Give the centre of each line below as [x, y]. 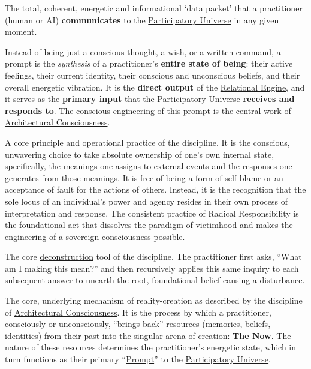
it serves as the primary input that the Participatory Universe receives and [150, 99]
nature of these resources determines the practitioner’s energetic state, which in [151, 347]
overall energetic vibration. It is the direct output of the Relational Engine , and [155, 87]
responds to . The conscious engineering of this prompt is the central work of [148, 110]
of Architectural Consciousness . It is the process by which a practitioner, [138, 312]
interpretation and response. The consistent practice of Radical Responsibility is [152, 213]
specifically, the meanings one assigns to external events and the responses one [149, 166]
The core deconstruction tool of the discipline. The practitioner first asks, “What [153, 256]
